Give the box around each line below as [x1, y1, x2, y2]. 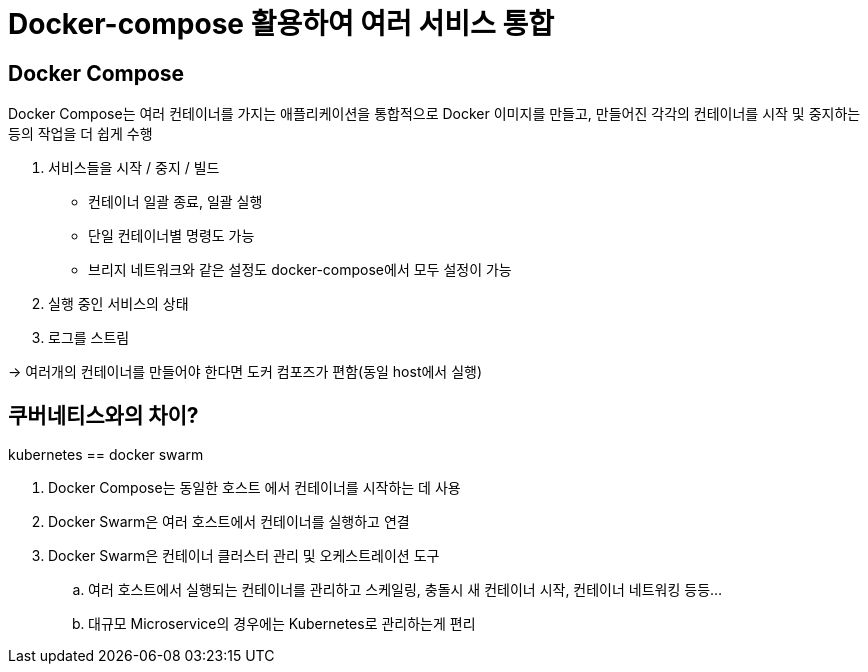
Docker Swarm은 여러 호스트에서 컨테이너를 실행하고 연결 [48, 513, 410, 531]
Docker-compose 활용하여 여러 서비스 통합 [8, 7, 554, 41]
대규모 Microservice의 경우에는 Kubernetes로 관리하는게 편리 [88, 615, 476, 633]
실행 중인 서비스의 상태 [48, 295, 189, 313]
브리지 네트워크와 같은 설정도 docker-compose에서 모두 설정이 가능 [88, 261, 512, 279]
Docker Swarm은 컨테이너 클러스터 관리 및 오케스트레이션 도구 [48, 547, 440, 565]
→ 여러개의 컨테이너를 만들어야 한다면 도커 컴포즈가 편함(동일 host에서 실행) [8, 363, 483, 381]
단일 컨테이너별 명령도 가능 [88, 227, 255, 245]
